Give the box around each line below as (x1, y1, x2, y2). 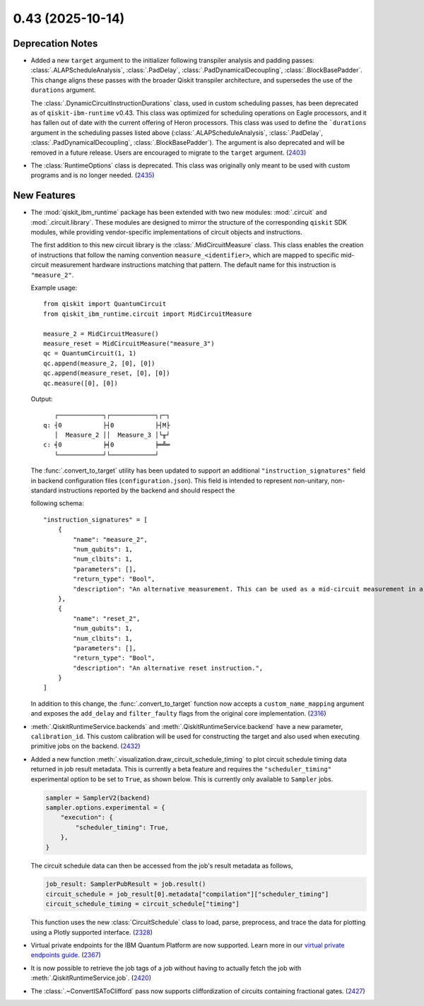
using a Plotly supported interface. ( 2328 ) (30, 928, 153, 936)
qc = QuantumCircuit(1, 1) (43, 350, 137, 357)
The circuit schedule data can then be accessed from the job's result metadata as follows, (30, 861, 293, 870)
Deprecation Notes (13, 37, 98, 49)
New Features (13, 189, 76, 201)
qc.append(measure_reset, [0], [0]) (43, 369, 170, 377)
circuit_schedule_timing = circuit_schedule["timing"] (45, 900, 240, 908)
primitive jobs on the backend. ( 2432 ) (30, 742, 141, 750)
